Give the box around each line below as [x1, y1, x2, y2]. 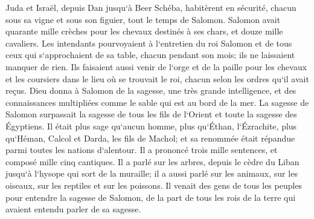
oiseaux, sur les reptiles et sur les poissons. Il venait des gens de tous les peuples [5, 178, 303, 191]
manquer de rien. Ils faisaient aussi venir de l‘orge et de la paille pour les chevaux [5, 60, 307, 73]
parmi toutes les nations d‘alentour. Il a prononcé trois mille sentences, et [5, 143, 278, 156]
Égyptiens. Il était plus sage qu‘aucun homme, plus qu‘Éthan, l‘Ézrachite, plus [5, 119, 297, 132]
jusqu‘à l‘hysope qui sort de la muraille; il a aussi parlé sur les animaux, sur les [5, 167, 298, 180]
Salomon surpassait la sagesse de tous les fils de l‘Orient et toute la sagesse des [5, 108, 297, 120]
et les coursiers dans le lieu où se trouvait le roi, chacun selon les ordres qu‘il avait [5, 72, 309, 85]
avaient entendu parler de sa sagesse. [5, 203, 141, 215]
